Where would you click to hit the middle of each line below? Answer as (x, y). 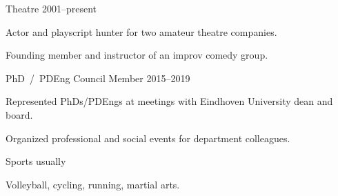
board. (19, 114)
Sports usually (36, 161)
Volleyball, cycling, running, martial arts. (93, 184)
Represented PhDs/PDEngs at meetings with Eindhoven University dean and (169, 101)
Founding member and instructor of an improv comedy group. (137, 55)
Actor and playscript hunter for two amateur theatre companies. (141, 31)
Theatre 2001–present (51, 8)
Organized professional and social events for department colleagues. (148, 138)
